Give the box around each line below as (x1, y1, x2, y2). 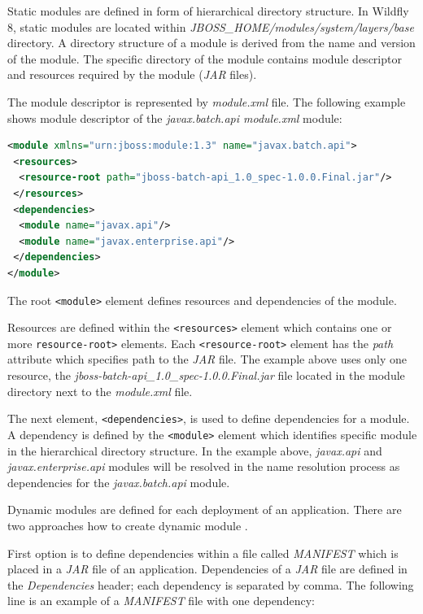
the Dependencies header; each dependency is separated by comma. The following (7, 576, 414, 593)
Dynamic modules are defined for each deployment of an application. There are (7, 501, 402, 518)
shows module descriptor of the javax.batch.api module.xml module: (7, 109, 342, 126)
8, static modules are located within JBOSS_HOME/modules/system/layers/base (7, 18, 414, 35)
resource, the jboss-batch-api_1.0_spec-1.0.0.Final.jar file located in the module (7, 367, 405, 384)
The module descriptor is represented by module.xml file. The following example (7, 93, 406, 110)
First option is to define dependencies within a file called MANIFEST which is (7, 544, 399, 561)
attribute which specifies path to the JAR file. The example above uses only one (7, 351, 408, 368)
